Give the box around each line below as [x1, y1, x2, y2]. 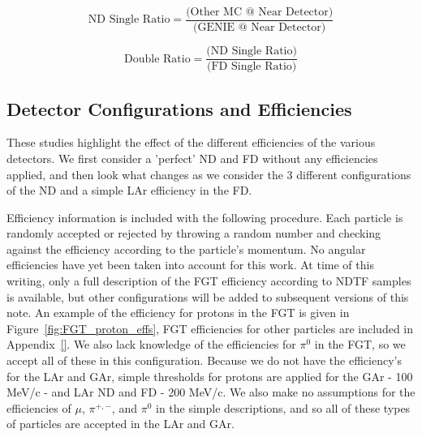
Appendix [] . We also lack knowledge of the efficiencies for [6, 336, 296, 353]
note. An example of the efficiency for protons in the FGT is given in [6, 304, 350, 321]
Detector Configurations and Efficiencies [6, 96, 352, 121]
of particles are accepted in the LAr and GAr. [6, 415, 235, 432]
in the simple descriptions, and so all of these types [155, 399, 411, 416]
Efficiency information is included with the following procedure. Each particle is [6, 208, 403, 225]
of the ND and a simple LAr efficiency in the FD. [6, 182, 252, 199]
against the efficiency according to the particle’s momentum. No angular [6, 240, 366, 257]
